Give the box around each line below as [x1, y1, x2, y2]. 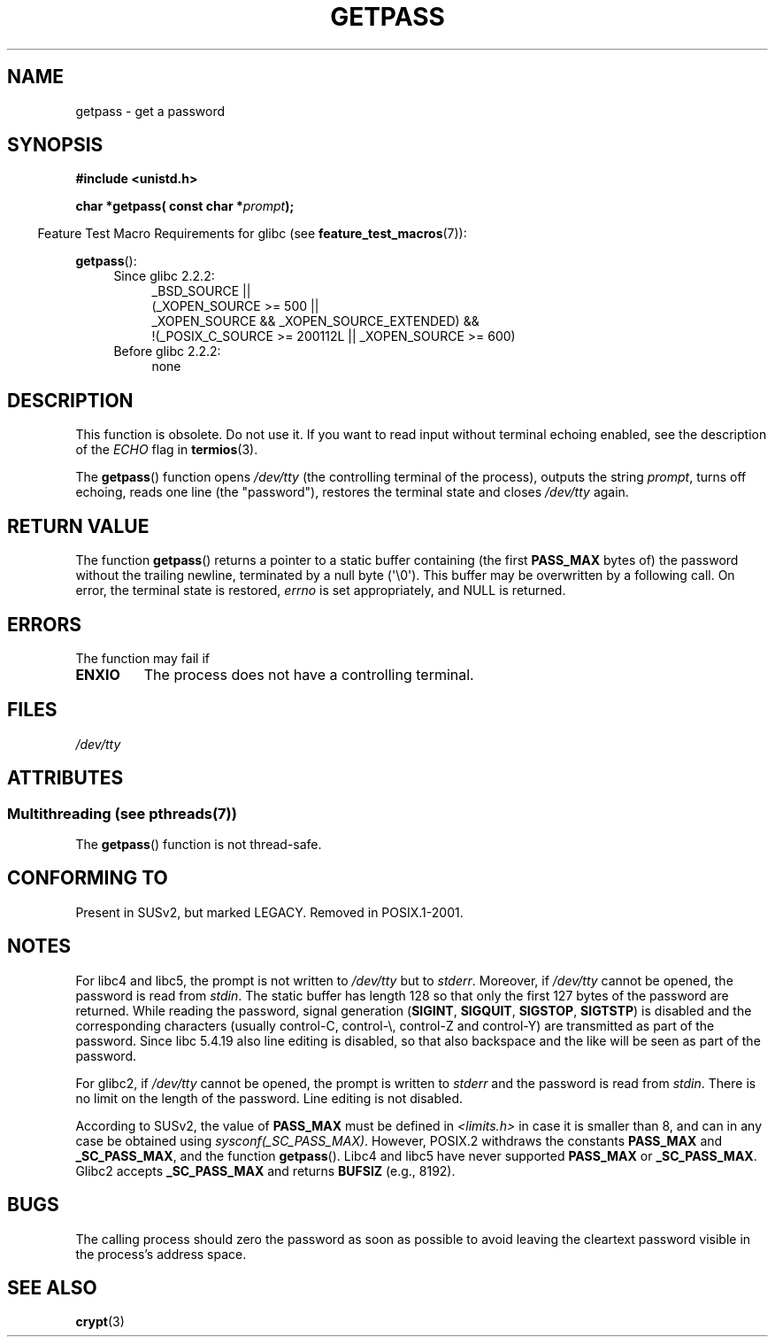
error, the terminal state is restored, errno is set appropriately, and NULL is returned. [75, 583, 566, 599]
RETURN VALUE [7, 514, 150, 537]
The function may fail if [75, 650, 210, 666]
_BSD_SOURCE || [151, 283, 251, 299]
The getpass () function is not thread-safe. [75, 837, 322, 853]
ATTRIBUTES [7, 767, 124, 790]
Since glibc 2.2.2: [113, 268, 215, 284]
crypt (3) [75, 1314, 125, 1330]
